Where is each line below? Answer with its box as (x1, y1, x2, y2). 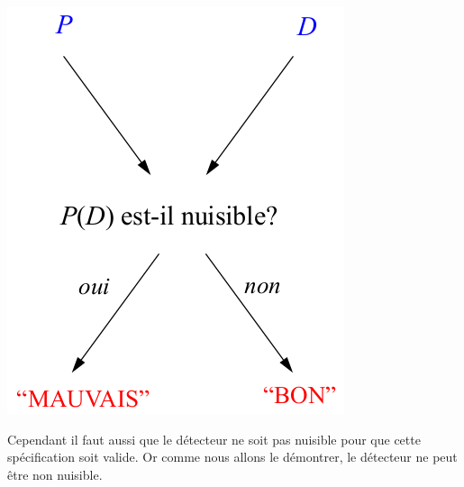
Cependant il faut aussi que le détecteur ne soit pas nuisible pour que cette (7, 429, 421, 448)
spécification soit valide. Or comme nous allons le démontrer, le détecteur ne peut (7, 447, 458, 466)
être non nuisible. (7, 464, 103, 483)
